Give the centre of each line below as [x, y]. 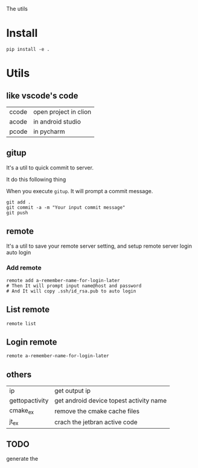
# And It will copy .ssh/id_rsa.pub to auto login [71, 291]
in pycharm [49, 131]
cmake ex [22, 411]
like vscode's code [42, 95]
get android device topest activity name [110, 401]
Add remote [24, 268]
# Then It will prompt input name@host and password [74, 286]
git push [17, 213]
